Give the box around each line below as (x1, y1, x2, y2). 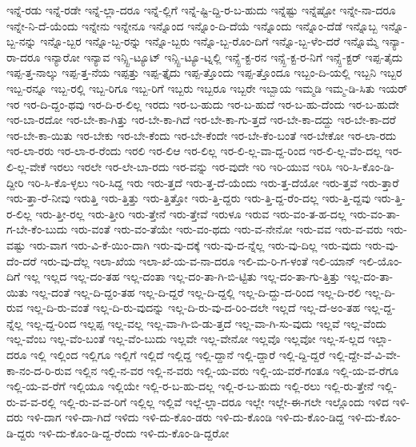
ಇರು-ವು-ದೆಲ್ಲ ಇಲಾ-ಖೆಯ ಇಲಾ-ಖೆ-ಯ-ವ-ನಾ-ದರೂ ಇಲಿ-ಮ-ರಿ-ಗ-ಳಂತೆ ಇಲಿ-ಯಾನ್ (40, 252, 356, 269)
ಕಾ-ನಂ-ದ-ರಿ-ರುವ (6, 361, 72, 378)
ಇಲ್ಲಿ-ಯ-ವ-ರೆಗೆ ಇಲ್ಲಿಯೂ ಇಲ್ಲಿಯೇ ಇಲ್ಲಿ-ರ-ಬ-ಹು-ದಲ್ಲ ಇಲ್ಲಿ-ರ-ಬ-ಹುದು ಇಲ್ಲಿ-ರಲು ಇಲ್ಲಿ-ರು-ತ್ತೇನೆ (6, 377, 374, 394)
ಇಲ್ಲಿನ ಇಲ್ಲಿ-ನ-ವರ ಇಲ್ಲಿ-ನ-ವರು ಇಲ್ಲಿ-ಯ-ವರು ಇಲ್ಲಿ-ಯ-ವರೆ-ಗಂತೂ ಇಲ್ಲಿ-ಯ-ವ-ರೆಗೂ (74, 361, 399, 378)
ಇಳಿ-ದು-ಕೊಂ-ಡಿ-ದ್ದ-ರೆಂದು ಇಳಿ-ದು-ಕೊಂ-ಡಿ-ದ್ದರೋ (38, 425, 230, 441)
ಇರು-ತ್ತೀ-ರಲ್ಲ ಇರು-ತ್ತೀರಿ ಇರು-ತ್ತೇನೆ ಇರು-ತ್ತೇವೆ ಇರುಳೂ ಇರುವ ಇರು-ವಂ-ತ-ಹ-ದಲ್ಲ (35, 205, 346, 222)
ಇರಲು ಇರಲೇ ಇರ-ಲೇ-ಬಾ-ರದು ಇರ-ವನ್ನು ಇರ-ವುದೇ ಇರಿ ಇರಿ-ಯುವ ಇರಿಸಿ (50, 158, 332, 174)
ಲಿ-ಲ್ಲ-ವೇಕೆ (6, 158, 46, 174)
